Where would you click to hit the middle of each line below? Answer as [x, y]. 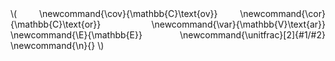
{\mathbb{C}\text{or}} [56, 24]
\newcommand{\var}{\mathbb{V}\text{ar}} [238, 24]
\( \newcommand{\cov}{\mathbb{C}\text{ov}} [114, 13]
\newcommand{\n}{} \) [57, 45]
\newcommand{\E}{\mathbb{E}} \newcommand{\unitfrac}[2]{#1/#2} [168, 35]
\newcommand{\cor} [282, 13]
